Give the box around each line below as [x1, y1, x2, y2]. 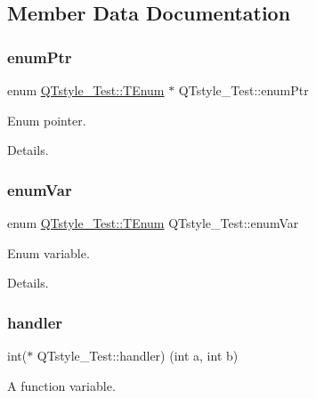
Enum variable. [7, 243, 90, 262]
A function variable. [7, 376, 116, 394]
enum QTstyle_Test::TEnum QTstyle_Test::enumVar [7, 214, 299, 231]
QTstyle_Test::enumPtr [178, 81, 309, 99]
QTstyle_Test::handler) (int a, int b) [36, 346, 239, 364]
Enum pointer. [7, 110, 86, 129]
